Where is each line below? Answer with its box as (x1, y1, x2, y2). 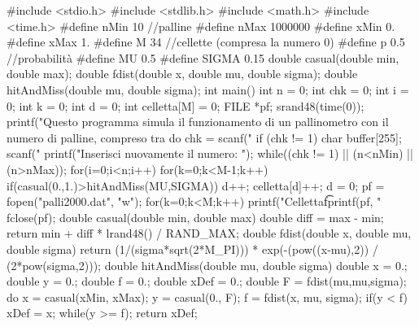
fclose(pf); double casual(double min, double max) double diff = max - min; (7, 208, 384, 225)
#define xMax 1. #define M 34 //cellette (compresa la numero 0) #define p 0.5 (7, 33, 405, 50)
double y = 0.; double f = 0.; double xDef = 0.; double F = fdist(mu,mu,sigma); (7, 272, 407, 290)
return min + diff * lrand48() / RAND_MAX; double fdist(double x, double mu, (7, 225, 412, 242)
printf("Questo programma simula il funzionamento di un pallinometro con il (7, 113, 389, 130)
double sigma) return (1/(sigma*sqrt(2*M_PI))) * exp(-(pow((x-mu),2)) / (7, 240, 378, 257)
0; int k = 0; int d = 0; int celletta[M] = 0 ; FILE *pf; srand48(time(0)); (7, 97, 364, 114)
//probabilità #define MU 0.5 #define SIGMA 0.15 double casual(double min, (7, 49, 399, 66)
